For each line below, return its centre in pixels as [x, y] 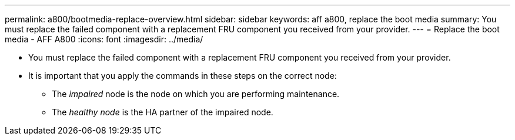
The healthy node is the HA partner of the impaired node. [163, 112]
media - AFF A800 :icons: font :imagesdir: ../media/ [104, 39]
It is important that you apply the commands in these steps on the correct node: [183, 76]
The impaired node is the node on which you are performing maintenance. [196, 94]
